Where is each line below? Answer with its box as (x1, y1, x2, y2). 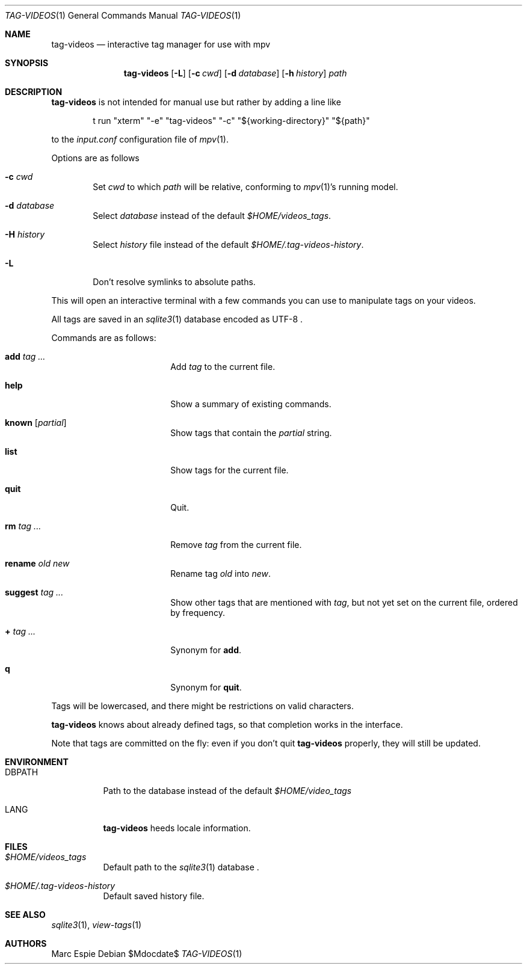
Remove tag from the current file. (170, 540, 302, 550)
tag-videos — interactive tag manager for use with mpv (51, 39, 271, 49)
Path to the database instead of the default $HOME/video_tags (103, 786, 352, 796)
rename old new (5, 558, 70, 568)
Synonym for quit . (170, 682, 242, 692)
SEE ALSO (5, 909, 46, 920)
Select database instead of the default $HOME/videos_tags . (93, 211, 331, 221)
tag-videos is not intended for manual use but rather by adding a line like (51, 97, 341, 107)
